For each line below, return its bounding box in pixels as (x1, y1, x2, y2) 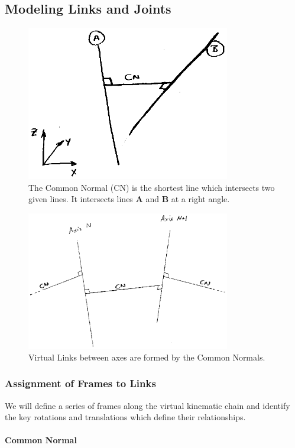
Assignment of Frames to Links (5, 376, 156, 391)
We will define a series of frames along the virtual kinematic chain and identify (5, 399, 290, 411)
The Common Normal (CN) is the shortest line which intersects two (28, 181, 275, 193)
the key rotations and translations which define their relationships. (5, 411, 246, 423)
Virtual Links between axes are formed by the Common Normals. (28, 350, 265, 363)
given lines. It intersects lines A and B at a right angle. (28, 193, 230, 205)
